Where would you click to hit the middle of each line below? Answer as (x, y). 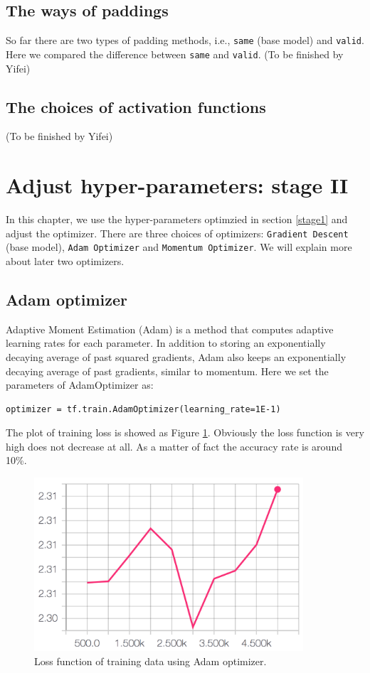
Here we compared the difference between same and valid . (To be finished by (175, 54)
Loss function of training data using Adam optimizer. (150, 661)
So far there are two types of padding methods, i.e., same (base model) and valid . (185, 40)
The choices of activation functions (136, 106)
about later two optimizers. (65, 260)
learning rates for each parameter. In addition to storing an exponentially (166, 343)
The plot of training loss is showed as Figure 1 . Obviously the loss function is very (185, 432)
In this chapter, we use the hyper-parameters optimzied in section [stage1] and (177, 219)
